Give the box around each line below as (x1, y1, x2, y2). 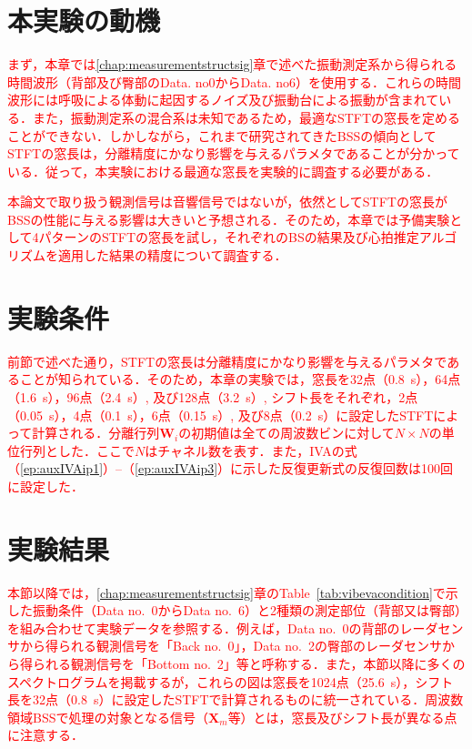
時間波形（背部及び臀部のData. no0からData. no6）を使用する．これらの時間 (7, 72, 461, 91)
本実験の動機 (7, 2, 161, 39)
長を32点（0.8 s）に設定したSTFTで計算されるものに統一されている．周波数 (7, 690, 464, 709)
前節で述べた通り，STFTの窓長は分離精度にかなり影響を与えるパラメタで (7, 351, 447, 370)
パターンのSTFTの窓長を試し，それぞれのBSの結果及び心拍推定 (38, 228, 419, 247)
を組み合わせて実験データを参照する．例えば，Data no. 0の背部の (7, 618, 400, 637)
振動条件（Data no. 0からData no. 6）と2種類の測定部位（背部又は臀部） (32, 601, 461, 620)
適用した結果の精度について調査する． (57, 246, 287, 265)
